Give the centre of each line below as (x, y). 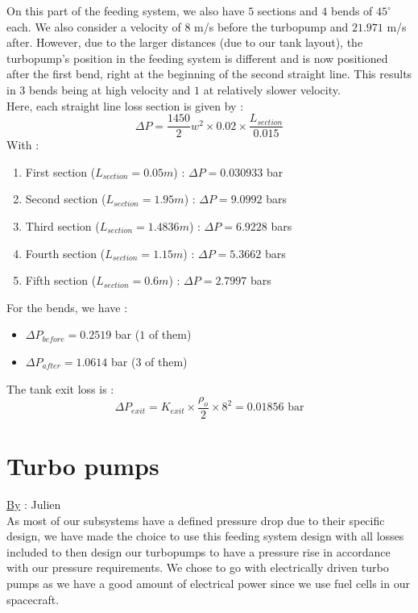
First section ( (60, 171)
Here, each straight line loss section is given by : (125, 105)
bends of (352, 10)
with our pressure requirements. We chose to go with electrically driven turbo (198, 567)
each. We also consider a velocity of (94, 26)
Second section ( (66, 199)
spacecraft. (33, 599)
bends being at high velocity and (110, 89)
